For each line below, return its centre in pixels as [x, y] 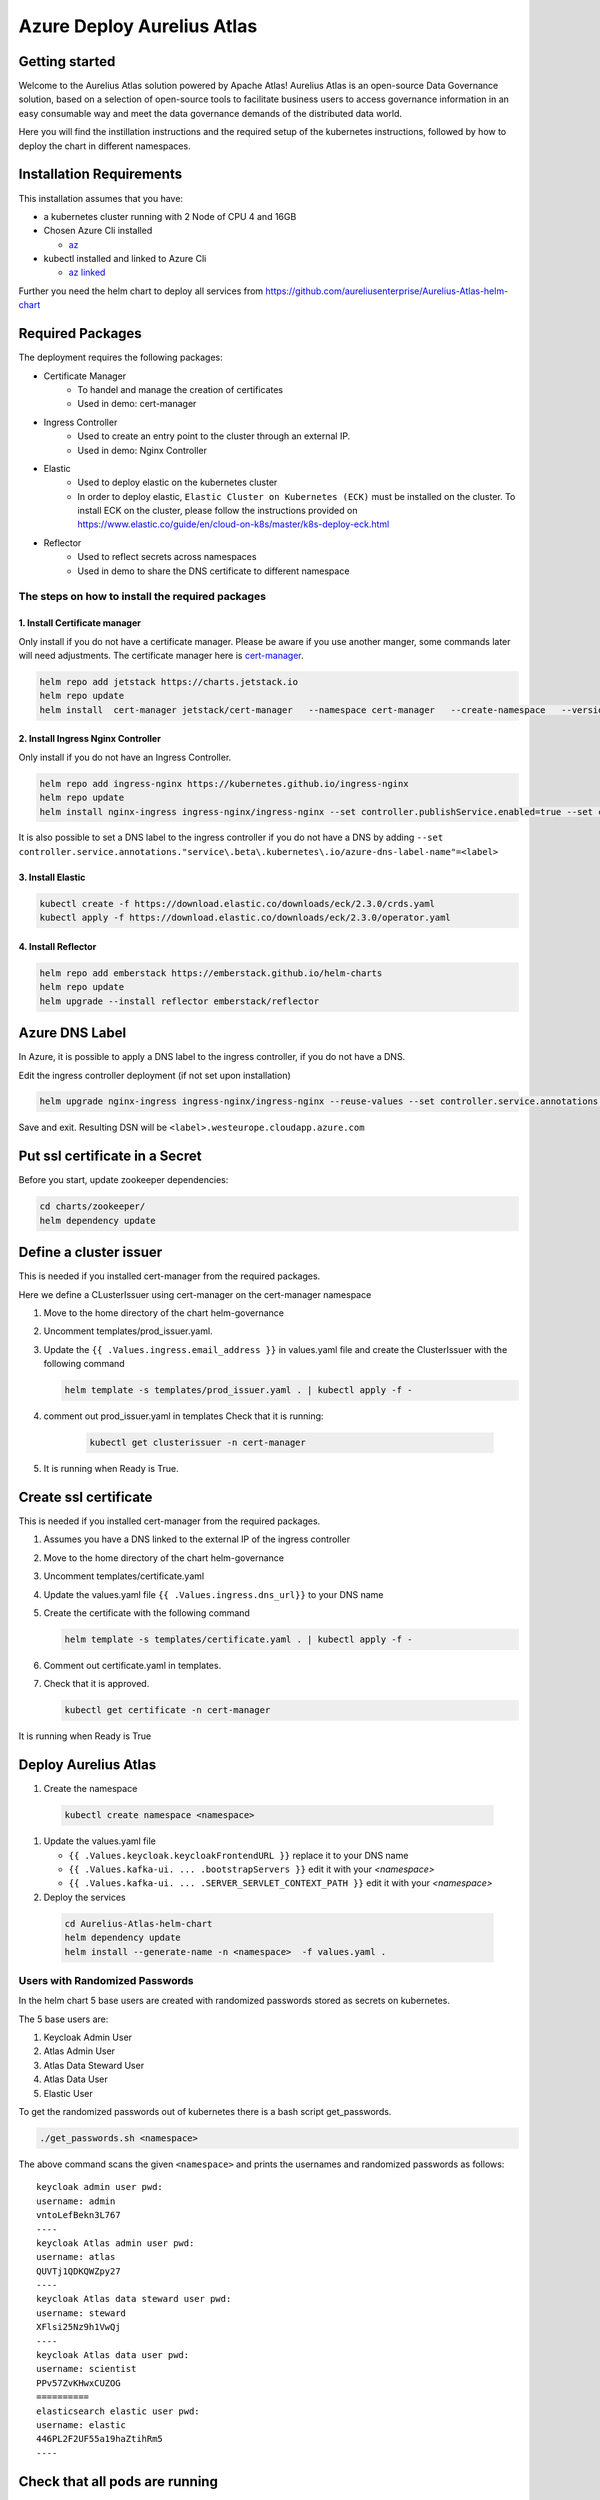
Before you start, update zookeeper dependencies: [123, 1180]
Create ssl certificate [85, 1496]
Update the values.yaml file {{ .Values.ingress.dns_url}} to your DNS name [213, 1594]
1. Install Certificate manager [80, 623]
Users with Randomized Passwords [106, 1980]
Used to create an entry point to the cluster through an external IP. [214, 436]
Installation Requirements [100, 174]
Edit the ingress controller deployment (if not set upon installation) [155, 1075]
